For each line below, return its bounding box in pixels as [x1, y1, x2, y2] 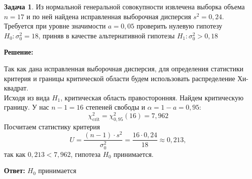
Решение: [4, 47, 34, 57]
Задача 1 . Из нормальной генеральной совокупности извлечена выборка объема [4, 1, 245, 11]
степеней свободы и [86, 102, 145, 112]
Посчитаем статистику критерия [4, 121, 100, 131]
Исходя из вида [4, 92, 50, 102]
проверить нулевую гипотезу [136, 21, 222, 31]
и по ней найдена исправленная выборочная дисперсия [26, 11, 191, 21]
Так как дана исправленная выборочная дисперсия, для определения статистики [4, 63, 244, 73]
